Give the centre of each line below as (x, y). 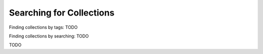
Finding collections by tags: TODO (43, 27)
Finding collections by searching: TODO (49, 36)
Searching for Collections (62, 13)
